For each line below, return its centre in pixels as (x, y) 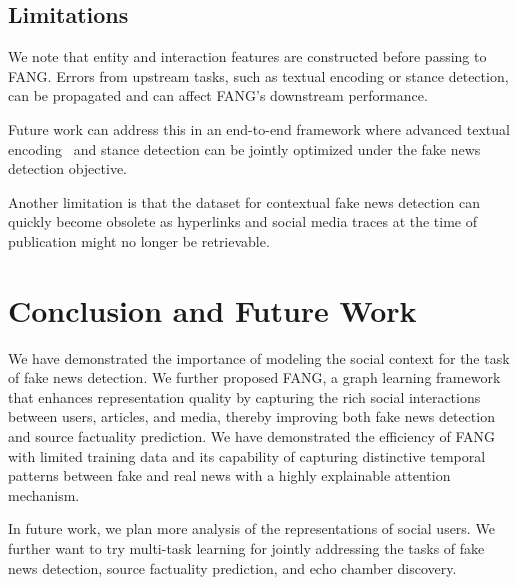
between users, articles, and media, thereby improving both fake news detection (251, 416)
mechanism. (44, 494)
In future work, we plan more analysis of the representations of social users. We (251, 528)
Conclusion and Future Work (212, 309)
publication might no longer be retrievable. (139, 240)
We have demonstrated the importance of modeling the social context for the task (259, 357)
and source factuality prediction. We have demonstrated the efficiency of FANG (252, 436)
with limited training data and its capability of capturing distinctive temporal (247, 455)
